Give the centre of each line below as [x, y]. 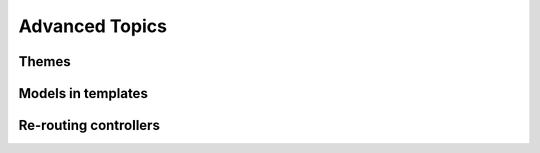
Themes [45, 61]
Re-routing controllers [89, 125]
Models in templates [83, 93]
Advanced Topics [92, 26]
